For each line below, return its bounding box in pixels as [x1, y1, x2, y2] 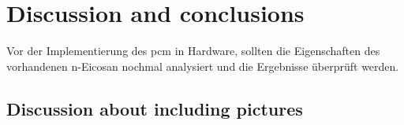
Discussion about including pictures [6, 96, 303, 120]
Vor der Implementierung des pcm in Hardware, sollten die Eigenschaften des [6, 42, 380, 59]
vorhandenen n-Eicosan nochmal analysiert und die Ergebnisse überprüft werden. [6, 57, 399, 74]
